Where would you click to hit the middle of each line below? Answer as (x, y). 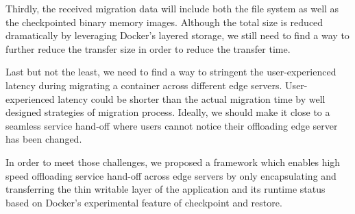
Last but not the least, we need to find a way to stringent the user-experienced (171, 72)
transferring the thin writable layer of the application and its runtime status (166, 189)
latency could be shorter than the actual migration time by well (192, 98)
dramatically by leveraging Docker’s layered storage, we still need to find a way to (177, 35)
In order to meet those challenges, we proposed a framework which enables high (173, 162)
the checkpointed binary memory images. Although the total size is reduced (164, 22)
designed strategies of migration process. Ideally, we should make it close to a (168, 112)
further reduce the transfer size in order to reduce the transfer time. (148, 48)
